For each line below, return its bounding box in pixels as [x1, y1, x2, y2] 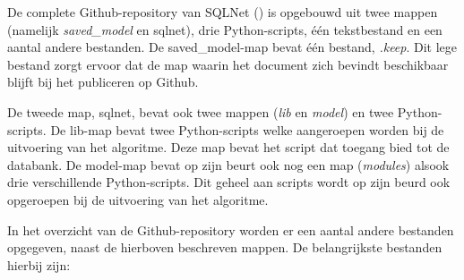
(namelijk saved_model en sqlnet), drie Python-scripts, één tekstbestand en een [7, 20, 443, 38]
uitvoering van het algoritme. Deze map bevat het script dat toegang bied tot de [7, 138, 450, 157]
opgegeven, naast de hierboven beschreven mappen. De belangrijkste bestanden [7, 238, 443, 257]
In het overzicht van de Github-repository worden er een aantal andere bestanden [7, 220, 454, 239]
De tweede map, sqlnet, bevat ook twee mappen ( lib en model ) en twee [7, 102, 394, 121]
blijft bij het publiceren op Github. [7, 72, 199, 91]
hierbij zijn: [7, 255, 71, 274]
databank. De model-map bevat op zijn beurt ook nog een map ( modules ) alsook [7, 155, 450, 174]
